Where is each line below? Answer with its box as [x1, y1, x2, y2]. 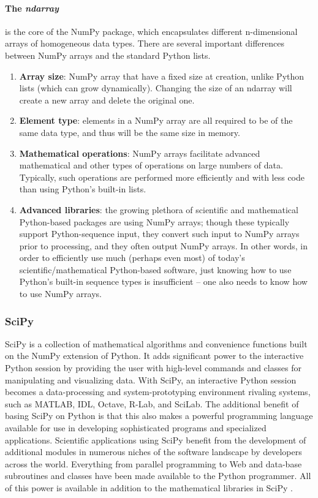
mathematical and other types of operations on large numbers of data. [19, 159, 283, 172]
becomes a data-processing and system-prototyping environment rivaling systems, [5, 385, 311, 398]
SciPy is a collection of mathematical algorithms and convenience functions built [5, 337, 308, 350]
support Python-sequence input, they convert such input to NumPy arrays [19, 227, 300, 240]
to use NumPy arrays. [19, 287, 102, 300]
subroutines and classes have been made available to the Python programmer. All [5, 469, 311, 482]
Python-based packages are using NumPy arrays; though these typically [19, 215, 290, 228]
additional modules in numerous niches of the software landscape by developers [5, 445, 302, 458]
